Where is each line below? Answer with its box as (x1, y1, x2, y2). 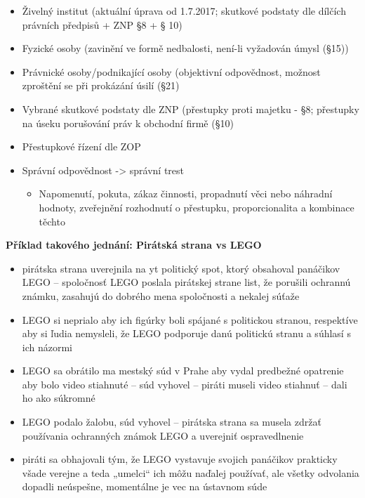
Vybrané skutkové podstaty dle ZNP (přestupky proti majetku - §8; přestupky (22, 101, 359, 116)
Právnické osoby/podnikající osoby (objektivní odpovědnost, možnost (22, 64, 321, 79)
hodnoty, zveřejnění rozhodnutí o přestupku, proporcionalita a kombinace (39, 199, 354, 214)
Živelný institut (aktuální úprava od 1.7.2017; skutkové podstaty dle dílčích (22, 4, 346, 18)
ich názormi (22, 339, 73, 354)
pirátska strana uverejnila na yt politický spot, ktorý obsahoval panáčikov (22, 261, 340, 275)
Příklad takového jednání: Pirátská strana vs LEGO (6, 237, 262, 252)
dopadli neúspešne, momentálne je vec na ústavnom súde (22, 479, 267, 494)
